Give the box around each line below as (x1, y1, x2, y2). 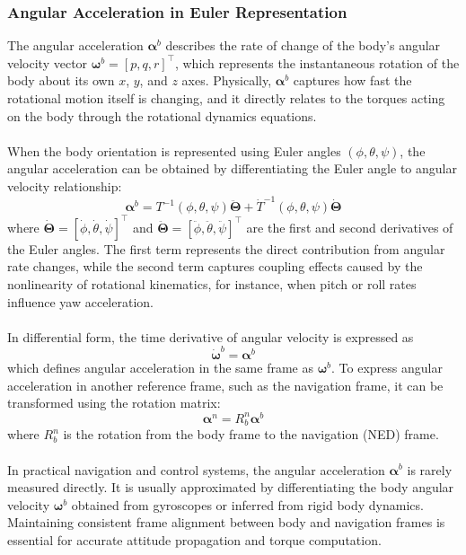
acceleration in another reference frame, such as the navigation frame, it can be (7, 375, 444, 394)
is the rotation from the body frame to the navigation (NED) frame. (63, 425, 439, 444)
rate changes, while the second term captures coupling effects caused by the (7, 257, 423, 276)
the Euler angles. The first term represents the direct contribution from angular (7, 239, 445, 258)
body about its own (7, 71, 115, 90)
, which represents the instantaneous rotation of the (174, 53, 460, 72)
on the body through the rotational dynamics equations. (7, 106, 317, 125)
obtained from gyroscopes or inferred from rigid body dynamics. (71, 495, 424, 514)
